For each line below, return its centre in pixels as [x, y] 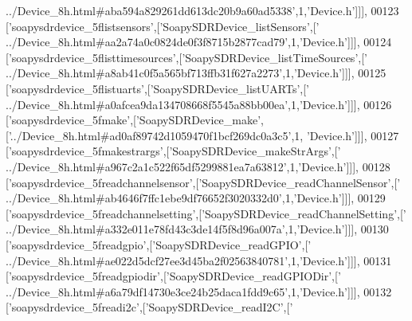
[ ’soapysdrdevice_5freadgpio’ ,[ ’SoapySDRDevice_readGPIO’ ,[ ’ [159, 244]
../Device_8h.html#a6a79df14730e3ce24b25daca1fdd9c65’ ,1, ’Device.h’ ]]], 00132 [199, 291]
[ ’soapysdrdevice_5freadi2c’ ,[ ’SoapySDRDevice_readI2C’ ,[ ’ [149, 307]
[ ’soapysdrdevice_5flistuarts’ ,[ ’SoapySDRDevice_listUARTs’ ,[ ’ [157, 88]
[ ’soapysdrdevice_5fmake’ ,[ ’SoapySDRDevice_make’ [133, 120]
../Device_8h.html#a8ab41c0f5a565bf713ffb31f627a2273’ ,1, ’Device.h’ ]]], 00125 [196, 73]
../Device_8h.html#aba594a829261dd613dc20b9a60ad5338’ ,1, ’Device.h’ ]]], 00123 [202, 10]
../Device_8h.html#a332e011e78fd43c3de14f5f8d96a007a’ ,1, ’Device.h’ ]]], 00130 [197, 229]
